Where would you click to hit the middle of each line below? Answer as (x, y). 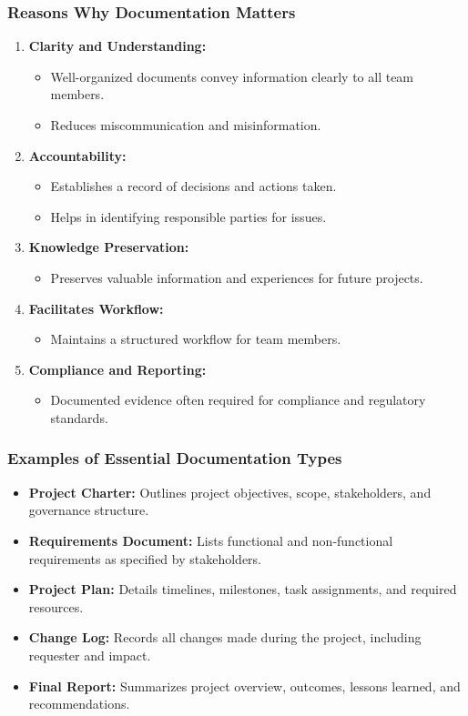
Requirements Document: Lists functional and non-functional (211, 540)
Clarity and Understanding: (117, 46)
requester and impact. (90, 655)
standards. (79, 417)
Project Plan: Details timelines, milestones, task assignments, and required (243, 589)
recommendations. (79, 704)
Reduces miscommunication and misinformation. (186, 125)
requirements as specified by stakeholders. (145, 558)
